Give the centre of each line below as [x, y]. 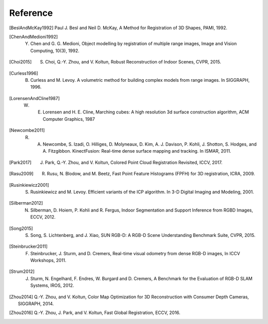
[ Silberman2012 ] [26, 203]
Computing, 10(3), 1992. [55, 51]
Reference [31, 13]
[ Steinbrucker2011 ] [29, 246]
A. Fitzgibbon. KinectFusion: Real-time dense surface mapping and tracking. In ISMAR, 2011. [137, 151]
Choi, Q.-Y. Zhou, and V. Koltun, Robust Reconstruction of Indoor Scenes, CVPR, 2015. [133, 62]
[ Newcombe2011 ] [27, 130]
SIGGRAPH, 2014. [36, 304]
